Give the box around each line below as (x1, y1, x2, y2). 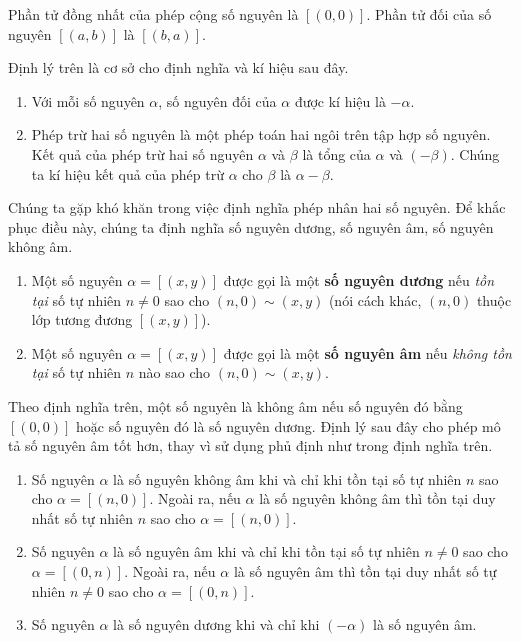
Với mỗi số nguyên (31, 90, 145, 111)
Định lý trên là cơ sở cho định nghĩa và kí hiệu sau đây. (8, 57, 349, 78)
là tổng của (302, 143, 371, 164)
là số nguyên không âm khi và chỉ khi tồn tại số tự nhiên (113, 468, 462, 489)
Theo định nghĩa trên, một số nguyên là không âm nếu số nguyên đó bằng (8, 395, 463, 416)
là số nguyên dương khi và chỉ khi (113, 614, 320, 635)
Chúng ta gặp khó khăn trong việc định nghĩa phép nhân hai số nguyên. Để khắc (8, 197, 506, 218)
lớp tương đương (31, 309, 133, 330)
